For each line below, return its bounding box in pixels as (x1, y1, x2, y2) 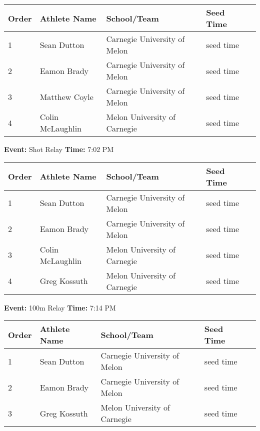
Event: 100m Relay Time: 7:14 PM (4, 302, 116, 312)
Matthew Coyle (39, 90, 93, 102)
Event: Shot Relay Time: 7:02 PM (4, 144, 114, 154)
